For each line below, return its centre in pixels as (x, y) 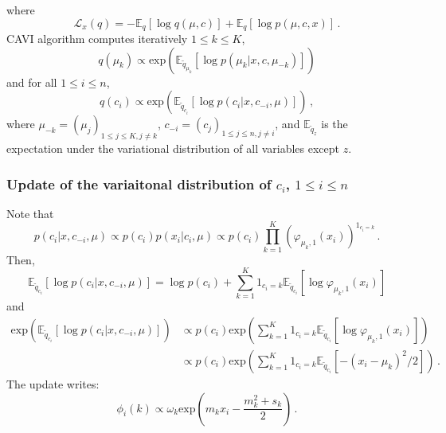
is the (334, 124)
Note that (30, 213)
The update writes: (53, 383)
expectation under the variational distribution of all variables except (173, 148)
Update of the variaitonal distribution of (139, 183)
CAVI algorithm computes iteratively (97, 39)
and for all (32, 82)
